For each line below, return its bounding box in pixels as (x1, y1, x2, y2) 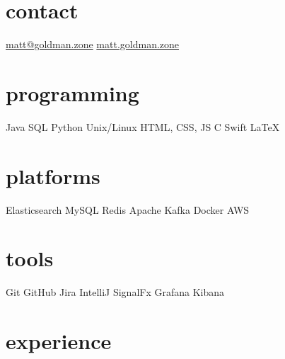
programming (6, 78, 139, 107)
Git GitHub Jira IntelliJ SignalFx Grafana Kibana (6, 285, 225, 300)
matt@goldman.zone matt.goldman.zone (6, 37, 180, 52)
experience (6, 326, 112, 355)
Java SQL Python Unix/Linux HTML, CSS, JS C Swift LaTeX (6, 119, 280, 134)
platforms (6, 161, 100, 190)
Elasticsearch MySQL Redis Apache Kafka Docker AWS (6, 202, 250, 217)
